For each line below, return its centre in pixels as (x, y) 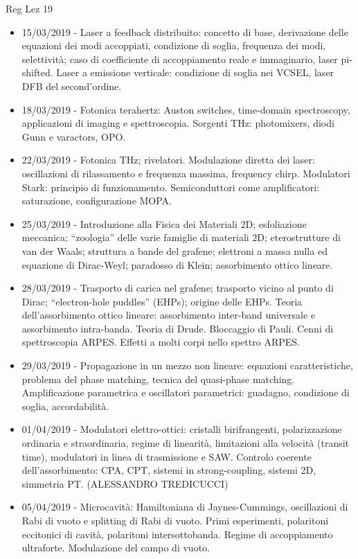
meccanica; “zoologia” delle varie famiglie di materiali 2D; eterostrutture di (181, 237)
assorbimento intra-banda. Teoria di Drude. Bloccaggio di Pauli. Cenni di (178, 328)
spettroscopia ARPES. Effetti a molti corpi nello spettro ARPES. (161, 342)
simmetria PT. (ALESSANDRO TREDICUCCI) (125, 483)
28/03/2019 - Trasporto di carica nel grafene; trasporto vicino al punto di (178, 288)
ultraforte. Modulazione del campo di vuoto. (116, 548)
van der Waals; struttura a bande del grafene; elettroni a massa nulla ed (174, 250)
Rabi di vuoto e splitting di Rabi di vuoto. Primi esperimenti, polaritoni (175, 520)
